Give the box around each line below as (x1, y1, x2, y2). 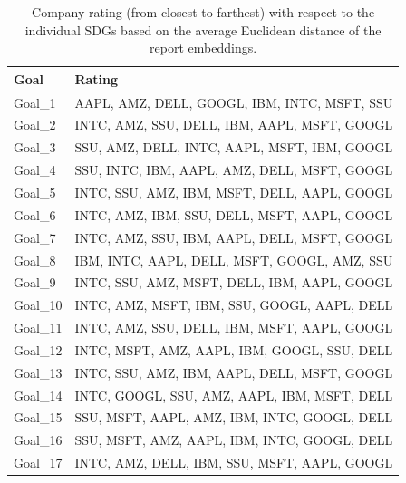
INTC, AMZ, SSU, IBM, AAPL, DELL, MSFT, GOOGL (74, 227, 393, 246)
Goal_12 (14, 340, 63, 359)
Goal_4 (14, 160, 56, 179)
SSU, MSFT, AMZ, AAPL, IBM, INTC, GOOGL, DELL (74, 430, 393, 449)
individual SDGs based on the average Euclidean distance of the (24, 20, 382, 39)
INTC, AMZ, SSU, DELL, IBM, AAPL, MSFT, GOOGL (74, 115, 393, 134)
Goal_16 (14, 430, 63, 449)
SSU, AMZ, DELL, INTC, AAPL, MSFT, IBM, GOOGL (74, 138, 393, 157)
